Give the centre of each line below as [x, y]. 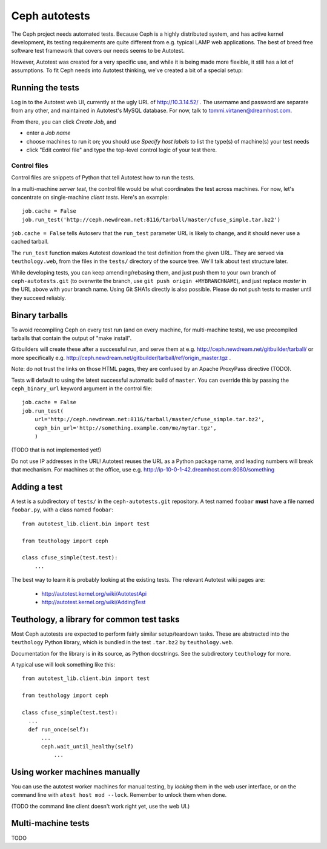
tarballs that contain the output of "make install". [71, 338]
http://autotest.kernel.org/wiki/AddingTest [94, 602]
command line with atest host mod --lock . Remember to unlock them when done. [119, 795]
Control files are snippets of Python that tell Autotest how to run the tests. [103, 178]
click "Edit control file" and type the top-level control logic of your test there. [122, 150]
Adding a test [37, 487]
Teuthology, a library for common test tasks [95, 619]
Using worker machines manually [76, 772]
